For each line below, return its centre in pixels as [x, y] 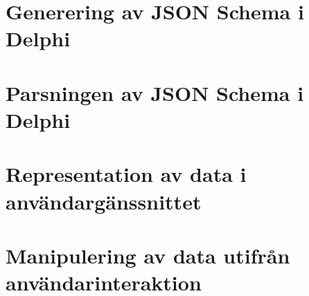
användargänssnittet [104, 201]
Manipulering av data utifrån [148, 255]
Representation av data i [126, 174]
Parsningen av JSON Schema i [155, 92]
